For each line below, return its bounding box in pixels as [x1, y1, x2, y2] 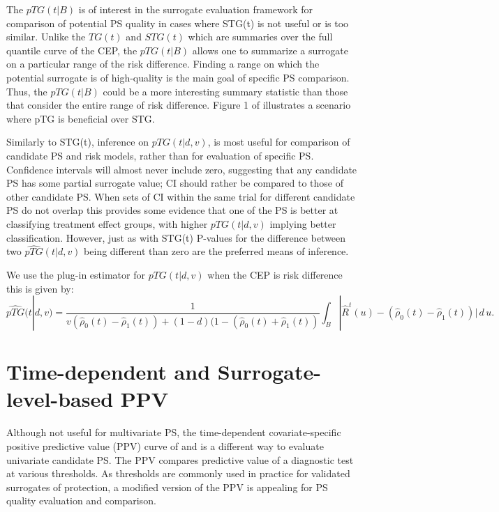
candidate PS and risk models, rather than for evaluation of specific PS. [6, 148, 314, 162]
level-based [6, 385, 114, 413]
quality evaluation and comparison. [6, 493, 156, 508]
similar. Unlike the [6, 29, 86, 44]
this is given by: [6, 281, 74, 295]
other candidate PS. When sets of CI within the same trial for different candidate [6, 189, 355, 203]
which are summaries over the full [188, 29, 333, 44]
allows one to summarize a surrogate [192, 42, 348, 57]
